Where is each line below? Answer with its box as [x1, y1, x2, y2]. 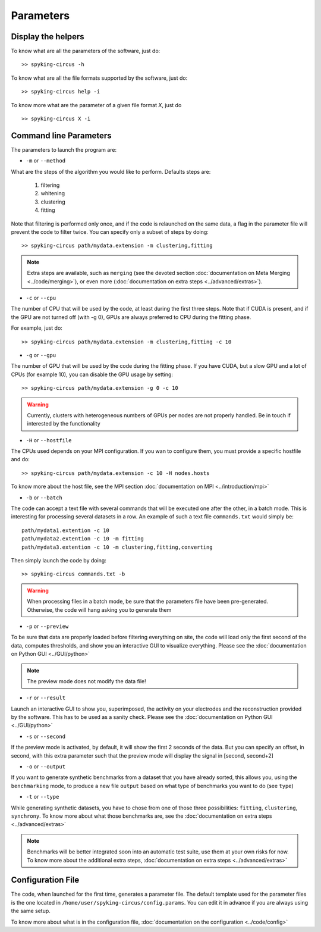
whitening [40, 190, 65, 197]
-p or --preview [26, 623, 69, 630]
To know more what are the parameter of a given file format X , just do [11, 101, 182, 108]
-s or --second [26, 733, 65, 740]
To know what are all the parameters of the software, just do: [11, 48, 160, 55]
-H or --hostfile [26, 436, 72, 443]
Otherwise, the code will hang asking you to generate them [27, 606, 172, 613]
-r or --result [26, 694, 65, 702]
